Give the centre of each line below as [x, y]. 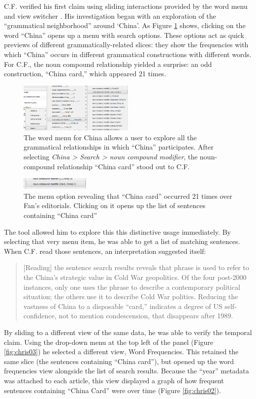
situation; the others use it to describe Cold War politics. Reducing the [131, 296]
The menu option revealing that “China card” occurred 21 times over [128, 196]
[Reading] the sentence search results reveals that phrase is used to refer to [136, 267]
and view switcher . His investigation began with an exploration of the [110, 15]
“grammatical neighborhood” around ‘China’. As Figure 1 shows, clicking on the [125, 25]
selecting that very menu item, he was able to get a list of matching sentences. [122, 241]
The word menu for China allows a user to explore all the [110, 137]
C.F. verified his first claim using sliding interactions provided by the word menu [126, 6]
